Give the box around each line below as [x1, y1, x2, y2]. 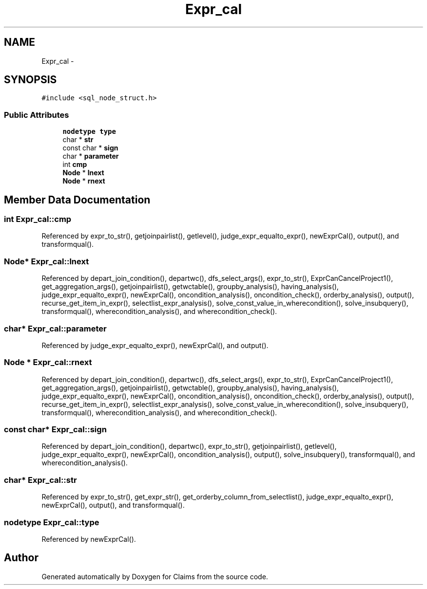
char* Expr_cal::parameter [4, 323, 107, 333]
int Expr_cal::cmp [4, 214, 72, 224]
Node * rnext [62, 177, 105, 185]
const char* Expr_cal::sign [4, 424, 107, 435]
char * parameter [62, 152, 119, 161]
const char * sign [62, 144, 118, 152]
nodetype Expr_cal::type [4, 517, 99, 527]
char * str [62, 135, 94, 144]
